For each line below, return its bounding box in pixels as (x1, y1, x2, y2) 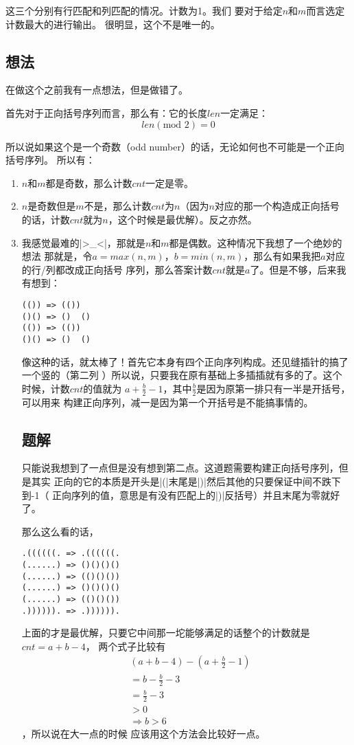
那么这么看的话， (21, 524, 99, 538)
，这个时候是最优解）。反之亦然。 (108, 212, 257, 226)
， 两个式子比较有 (85, 638, 166, 653)
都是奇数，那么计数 (45, 175, 132, 190)
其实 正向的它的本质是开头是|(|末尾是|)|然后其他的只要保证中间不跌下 (31, 474, 341, 488)
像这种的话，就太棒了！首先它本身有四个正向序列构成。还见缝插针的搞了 (21, 354, 349, 368)
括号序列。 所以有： (5, 153, 95, 167)
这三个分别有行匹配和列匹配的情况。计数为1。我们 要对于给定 (5, 3, 283, 17)
